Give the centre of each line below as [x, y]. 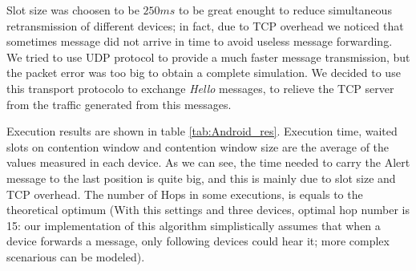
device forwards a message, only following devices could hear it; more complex [198, 241]
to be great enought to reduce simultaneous [285, 10]
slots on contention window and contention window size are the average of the [198, 146]
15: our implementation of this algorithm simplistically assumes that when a [194, 225]
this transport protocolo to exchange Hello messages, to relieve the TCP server [200, 88]
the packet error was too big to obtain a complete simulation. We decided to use [204, 73]
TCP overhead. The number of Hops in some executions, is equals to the [185, 194]
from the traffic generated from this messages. [119, 104]
